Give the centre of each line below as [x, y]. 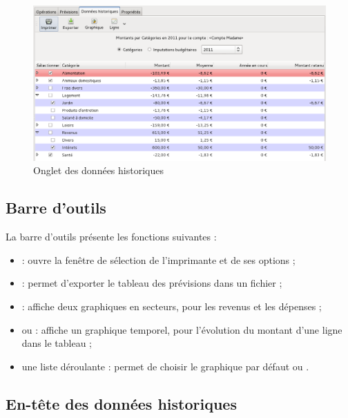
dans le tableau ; [57, 343]
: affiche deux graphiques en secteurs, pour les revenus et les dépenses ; [172, 306]
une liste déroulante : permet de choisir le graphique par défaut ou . [165, 366]
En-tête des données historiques [121, 403]
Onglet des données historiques [98, 170]
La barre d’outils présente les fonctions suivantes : [111, 237]
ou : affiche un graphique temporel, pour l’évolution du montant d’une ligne [182, 329]
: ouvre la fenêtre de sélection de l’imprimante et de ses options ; [158, 259]
